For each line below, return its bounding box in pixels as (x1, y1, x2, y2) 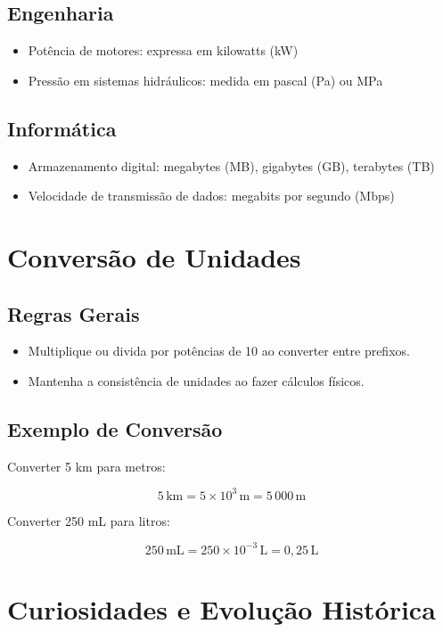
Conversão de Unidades (7, 238, 301, 275)
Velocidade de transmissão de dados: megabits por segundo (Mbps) (28, 186, 395, 205)
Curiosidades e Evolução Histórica (7, 591, 436, 628)
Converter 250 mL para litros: (7, 511, 170, 529)
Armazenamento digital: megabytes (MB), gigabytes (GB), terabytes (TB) (28, 156, 435, 175)
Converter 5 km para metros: (7, 456, 166, 475)
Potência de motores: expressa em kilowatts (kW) (28, 41, 299, 60)
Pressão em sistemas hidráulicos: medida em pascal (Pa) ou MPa (28, 70, 383, 89)
